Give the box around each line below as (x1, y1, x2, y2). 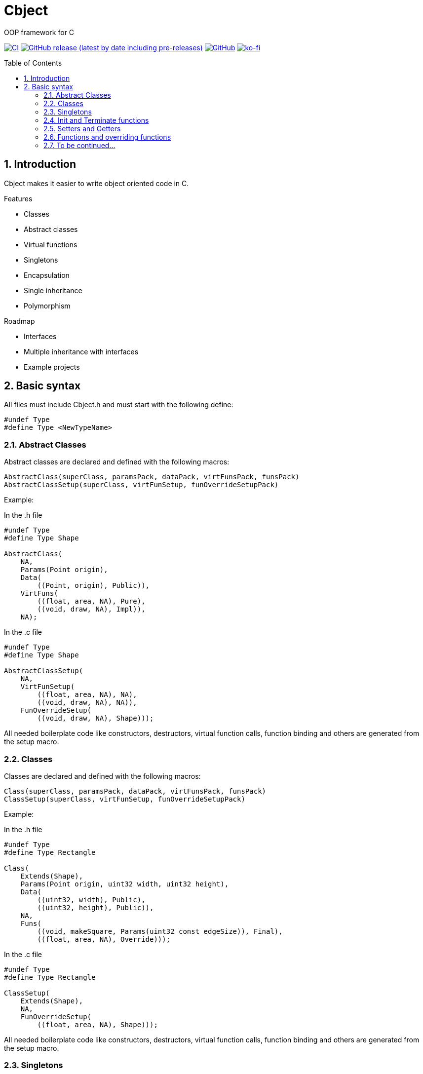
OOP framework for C (4, 28, 75, 37)
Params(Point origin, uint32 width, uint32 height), (20, 880, 229, 888)
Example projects (24, 362, 80, 371)
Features (4, 194, 33, 203)
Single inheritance (24, 286, 82, 295)
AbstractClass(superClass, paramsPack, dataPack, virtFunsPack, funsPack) (4, 473, 300, 481)
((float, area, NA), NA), (37, 690, 137, 699)
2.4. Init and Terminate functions (43, 115, 149, 124)
